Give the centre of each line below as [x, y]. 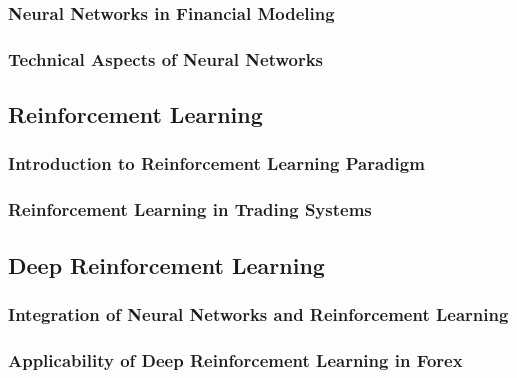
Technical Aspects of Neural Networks [166, 58]
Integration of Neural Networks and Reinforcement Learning [258, 313]
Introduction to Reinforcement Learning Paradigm [216, 163]
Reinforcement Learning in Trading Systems [190, 209]
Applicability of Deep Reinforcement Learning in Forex [235, 359]
